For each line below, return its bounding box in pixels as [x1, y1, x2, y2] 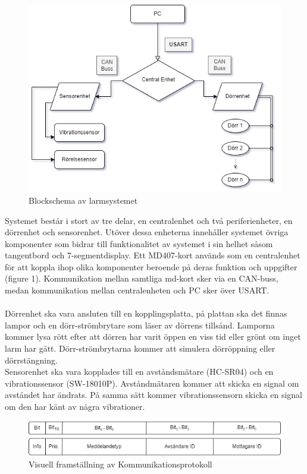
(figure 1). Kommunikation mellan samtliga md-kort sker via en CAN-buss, [5, 272, 278, 285]
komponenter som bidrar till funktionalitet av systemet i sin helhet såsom [5, 237, 273, 249]
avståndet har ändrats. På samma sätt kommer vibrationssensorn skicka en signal [5, 388, 303, 401]
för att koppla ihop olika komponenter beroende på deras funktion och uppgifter [5, 260, 297, 273]
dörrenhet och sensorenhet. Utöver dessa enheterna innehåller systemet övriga [5, 226, 289, 238]
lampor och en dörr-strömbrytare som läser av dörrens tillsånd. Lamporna [5, 318, 275, 331]
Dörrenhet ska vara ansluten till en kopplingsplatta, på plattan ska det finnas [5, 307, 287, 320]
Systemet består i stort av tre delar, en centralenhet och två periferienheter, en [5, 214, 293, 226]
